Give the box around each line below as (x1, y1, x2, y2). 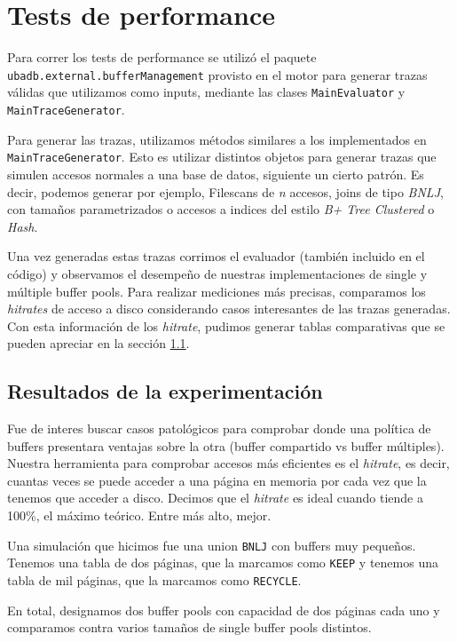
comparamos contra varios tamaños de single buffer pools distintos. (7, 618, 372, 637)
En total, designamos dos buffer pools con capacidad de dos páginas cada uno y (7, 600, 440, 619)
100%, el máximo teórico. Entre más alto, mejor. (7, 506, 272, 525)
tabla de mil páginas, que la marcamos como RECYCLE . (7, 570, 302, 589)
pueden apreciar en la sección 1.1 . (7, 334, 190, 353)
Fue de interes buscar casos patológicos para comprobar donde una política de (7, 419, 431, 438)
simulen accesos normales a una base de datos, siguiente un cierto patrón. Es (7, 164, 424, 183)
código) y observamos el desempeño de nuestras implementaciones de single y (7, 264, 428, 282)
